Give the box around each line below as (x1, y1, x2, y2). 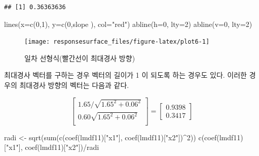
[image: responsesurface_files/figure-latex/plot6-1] (24, 38, 210, 46)
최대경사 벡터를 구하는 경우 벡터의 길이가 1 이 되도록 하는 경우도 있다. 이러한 (4, 70, 247, 80)
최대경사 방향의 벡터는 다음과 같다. (19, 80, 129, 90)
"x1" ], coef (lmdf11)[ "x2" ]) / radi (6, 142, 99, 152)
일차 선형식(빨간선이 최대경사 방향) (24, 52, 135, 63)
